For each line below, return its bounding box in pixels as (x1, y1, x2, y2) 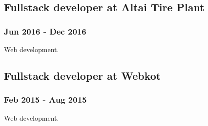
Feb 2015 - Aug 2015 (4, 93, 87, 106)
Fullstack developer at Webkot (4, 68, 161, 83)
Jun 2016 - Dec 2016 (4, 25, 86, 37)
